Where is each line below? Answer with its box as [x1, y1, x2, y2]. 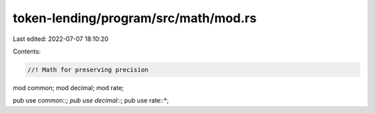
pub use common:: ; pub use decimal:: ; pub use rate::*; [12, 96, 169, 105]
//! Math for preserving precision [27, 66, 149, 73]
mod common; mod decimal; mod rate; [12, 83, 124, 92]
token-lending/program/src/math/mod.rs [12, 10, 257, 26]
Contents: [12, 47, 41, 55]
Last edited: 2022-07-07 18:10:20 [12, 35, 109, 43]
